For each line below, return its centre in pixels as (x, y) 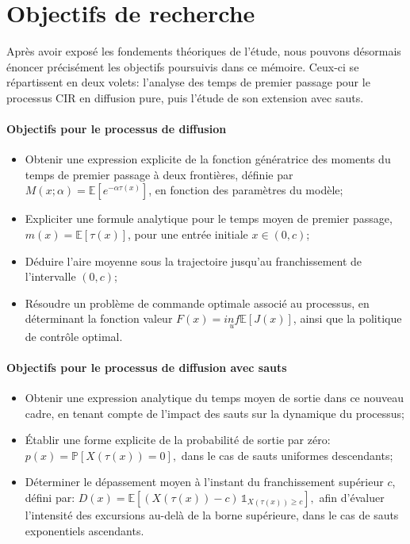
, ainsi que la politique (347, 318)
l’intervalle (50, 276)
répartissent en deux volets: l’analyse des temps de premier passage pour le (188, 82)
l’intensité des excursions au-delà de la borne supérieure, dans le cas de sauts (212, 515)
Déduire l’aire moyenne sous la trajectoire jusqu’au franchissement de (194, 261)
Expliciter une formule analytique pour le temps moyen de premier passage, (209, 218)
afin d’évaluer (352, 498)
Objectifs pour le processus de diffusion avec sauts (147, 367)
